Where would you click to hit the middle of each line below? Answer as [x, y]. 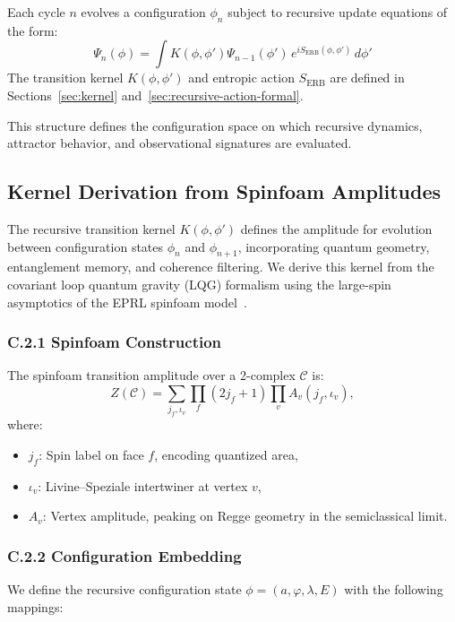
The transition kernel [65, 78]
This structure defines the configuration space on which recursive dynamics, [215, 125]
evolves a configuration [143, 12]
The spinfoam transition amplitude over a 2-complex [151, 375]
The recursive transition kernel [91, 228]
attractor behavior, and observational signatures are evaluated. [180, 143]
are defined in [367, 78]
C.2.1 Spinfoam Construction [115, 342]
